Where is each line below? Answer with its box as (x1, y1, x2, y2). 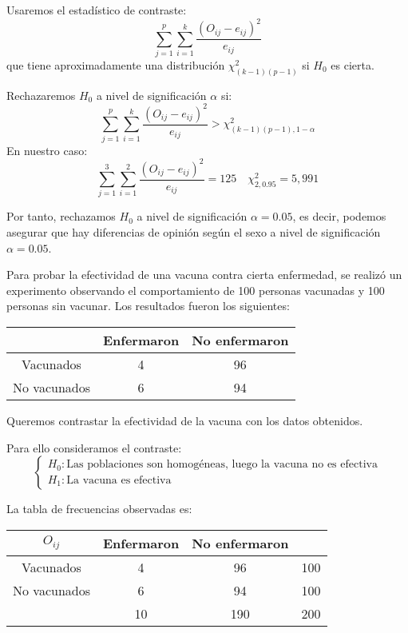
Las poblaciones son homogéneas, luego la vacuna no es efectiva (66, 459, 378, 471)
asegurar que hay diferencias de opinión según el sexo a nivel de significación (6, 224, 381, 241)
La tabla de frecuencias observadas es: (6, 500, 192, 517)
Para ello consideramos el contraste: (6, 439, 182, 456)
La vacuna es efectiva (66, 474, 172, 486)
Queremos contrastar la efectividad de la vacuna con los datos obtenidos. (6, 412, 363, 428)
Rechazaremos (6, 86, 76, 103)
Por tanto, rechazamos (6, 208, 116, 225)
